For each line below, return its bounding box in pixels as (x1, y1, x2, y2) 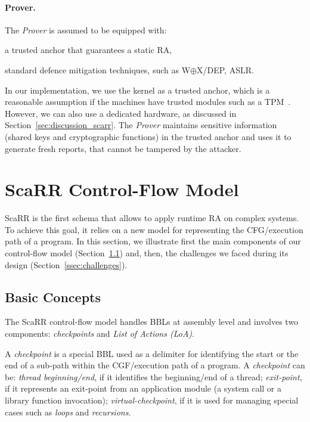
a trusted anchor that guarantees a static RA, (5, 44, 172, 56)
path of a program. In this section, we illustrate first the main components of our (5, 235, 301, 247)
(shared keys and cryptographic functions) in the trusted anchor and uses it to (5, 130, 292, 142)
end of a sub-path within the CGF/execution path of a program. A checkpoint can (5, 359, 305, 371)
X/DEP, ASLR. (196, 63, 254, 76)
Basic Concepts (5, 287, 101, 306)
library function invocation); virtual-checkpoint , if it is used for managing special (5, 394, 299, 406)
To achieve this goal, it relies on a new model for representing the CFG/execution (5, 223, 303, 235)
